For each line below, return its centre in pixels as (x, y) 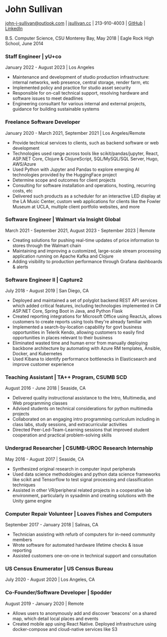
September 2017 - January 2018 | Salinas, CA (52, 525)
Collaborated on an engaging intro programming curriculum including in (86, 419)
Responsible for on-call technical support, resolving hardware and (80, 93)
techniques (24, 485)
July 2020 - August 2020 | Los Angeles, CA (50, 579)
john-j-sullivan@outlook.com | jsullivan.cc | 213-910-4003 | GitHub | (75, 23)
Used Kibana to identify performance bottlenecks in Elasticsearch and (84, 359)
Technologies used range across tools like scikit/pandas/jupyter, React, (85, 153)
